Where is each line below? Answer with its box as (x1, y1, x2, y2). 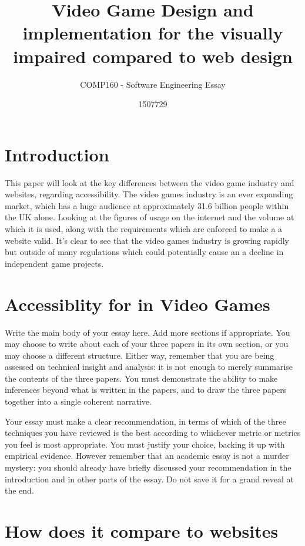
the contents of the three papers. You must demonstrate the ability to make (5, 372, 278, 384)
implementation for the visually (22, 21, 283, 45)
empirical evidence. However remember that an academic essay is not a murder (5, 449, 289, 462)
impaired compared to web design (13, 44, 293, 68)
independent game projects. (5, 257, 104, 269)
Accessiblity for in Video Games (5, 292, 270, 316)
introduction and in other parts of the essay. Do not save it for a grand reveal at (5, 472, 294, 485)
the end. (5, 484, 34, 497)
